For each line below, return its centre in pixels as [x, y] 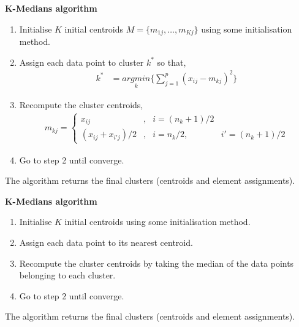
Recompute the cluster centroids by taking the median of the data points [157, 263]
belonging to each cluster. [67, 275]
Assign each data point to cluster [81, 62]
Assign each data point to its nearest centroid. [106, 242]
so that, [172, 62]
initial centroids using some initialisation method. [157, 222]
